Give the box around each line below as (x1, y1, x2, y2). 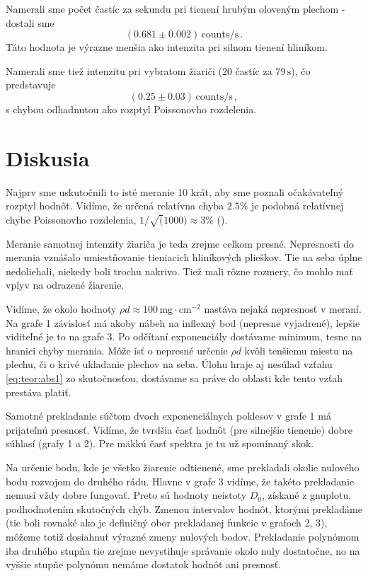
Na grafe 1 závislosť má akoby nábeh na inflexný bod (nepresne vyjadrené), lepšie (6, 315, 360, 330)
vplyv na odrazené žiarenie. (6, 277, 125, 292)
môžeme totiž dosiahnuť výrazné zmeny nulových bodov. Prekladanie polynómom (6, 529, 360, 543)
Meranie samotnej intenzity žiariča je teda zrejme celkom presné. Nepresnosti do (6, 236, 354, 250)
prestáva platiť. (6, 384, 71, 399)
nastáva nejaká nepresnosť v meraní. (204, 301, 362, 316)
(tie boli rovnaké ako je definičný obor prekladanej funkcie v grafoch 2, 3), (6, 515, 328, 530)
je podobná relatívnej (251, 198, 344, 213)
